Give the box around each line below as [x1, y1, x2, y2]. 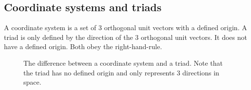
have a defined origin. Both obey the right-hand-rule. [4, 41, 162, 52]
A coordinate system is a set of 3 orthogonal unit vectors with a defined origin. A [4, 22, 247, 33]
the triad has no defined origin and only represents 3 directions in [23, 67, 219, 77]
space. [23, 77, 41, 87]
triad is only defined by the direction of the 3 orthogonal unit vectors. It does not [4, 32, 247, 42]
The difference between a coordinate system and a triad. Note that [23, 57, 223, 68]
